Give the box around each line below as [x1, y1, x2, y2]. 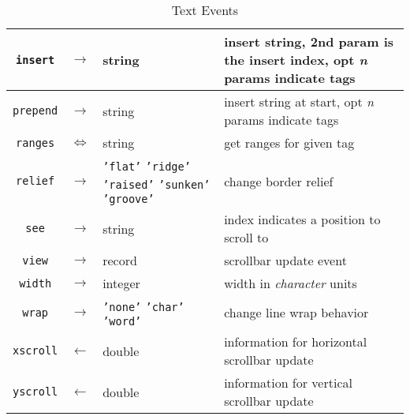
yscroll [13, 385, 58, 398]
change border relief [224, 171, 334, 190]
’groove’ [102, 193, 155, 205]
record [102, 251, 137, 269]
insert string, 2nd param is [224, 32, 394, 51]
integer [102, 274, 140, 292]
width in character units [224, 274, 357, 292]
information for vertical [224, 373, 352, 392]
